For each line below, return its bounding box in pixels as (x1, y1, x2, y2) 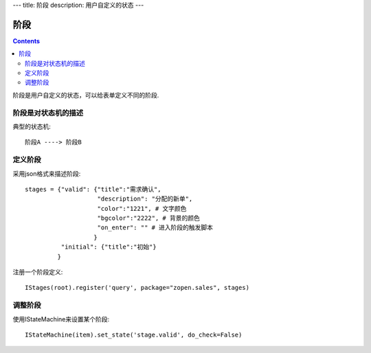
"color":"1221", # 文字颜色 (97, 205, 187, 212)
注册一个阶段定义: (12, 268, 63, 276)
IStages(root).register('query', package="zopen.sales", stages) (25, 284, 250, 292)
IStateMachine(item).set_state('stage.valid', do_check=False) (25, 330, 243, 339)
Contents (12, 36, 41, 45)
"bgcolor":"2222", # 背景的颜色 (97, 214, 201, 223)
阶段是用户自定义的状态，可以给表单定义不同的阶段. (12, 91, 159, 99)
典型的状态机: (12, 122, 52, 130)
